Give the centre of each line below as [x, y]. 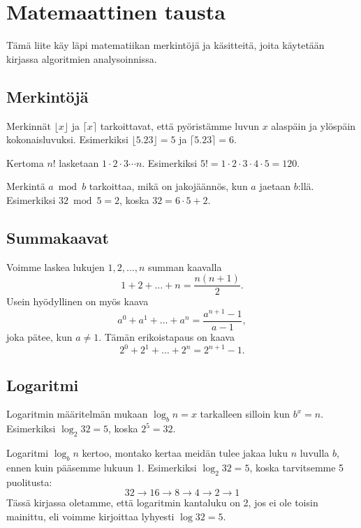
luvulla [315, 452]
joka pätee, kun [39, 337]
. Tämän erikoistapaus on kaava [167, 337]
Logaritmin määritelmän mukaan [77, 414]
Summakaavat [58, 237]
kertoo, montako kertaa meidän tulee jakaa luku [185, 452]
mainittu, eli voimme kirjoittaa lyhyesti [90, 516]
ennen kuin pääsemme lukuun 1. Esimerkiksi [102, 467]
